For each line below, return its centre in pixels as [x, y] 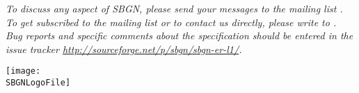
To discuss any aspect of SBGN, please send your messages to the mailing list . [174, 8]
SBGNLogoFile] [38, 83]
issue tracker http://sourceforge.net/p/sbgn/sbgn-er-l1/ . [124, 49]
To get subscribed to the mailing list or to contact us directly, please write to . [171, 22]
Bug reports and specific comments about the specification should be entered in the [179, 35]
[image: [23, 71]
